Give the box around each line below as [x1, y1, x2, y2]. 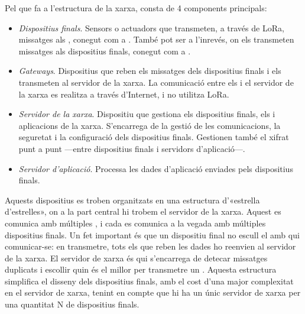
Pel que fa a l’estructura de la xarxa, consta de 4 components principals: [5, 2, 267, 14]
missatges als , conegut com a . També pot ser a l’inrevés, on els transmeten [18, 33, 294, 46]
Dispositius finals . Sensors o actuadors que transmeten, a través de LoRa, [18, 21, 284, 34]
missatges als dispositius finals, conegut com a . [18, 44, 191, 57]
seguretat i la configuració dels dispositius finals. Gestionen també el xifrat [18, 131, 289, 143]
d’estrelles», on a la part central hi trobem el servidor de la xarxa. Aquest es [5, 205, 281, 218]
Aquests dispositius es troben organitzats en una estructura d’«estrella [5, 193, 260, 206]
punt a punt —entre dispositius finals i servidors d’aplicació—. [18, 142, 245, 154]
